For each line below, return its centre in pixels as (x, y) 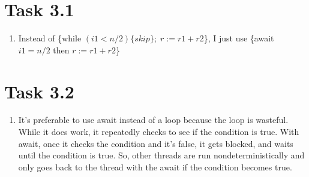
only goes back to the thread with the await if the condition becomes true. (155, 166)
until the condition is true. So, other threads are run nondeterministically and (161, 155)
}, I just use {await (239, 38)
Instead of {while (50, 38)
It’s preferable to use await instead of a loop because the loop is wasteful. (153, 120)
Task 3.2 (39, 91)
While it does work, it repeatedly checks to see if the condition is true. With (159, 132)
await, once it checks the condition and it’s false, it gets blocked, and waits (156, 143)
